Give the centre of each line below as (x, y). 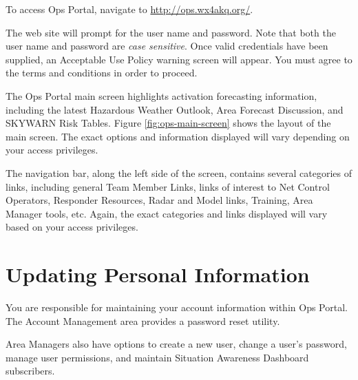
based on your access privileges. (72, 227)
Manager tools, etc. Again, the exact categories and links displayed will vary (167, 213)
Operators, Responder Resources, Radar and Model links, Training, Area (159, 200)
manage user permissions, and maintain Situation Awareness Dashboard (157, 357)
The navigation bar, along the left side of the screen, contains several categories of (179, 172)
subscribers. (30, 371)
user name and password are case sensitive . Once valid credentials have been (167, 46)
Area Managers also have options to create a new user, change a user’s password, (176, 344)
